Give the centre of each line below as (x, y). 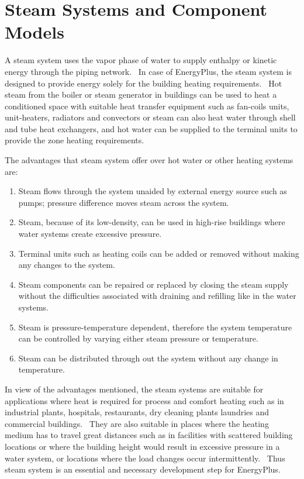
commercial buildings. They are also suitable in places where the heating (137, 423)
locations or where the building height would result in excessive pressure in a (142, 446)
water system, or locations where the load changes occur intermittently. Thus (145, 458)
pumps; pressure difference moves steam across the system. (124, 202)
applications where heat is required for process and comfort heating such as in (144, 400)
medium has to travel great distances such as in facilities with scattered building (149, 435)
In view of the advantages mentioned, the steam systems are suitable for (134, 389)
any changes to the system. (67, 265)
